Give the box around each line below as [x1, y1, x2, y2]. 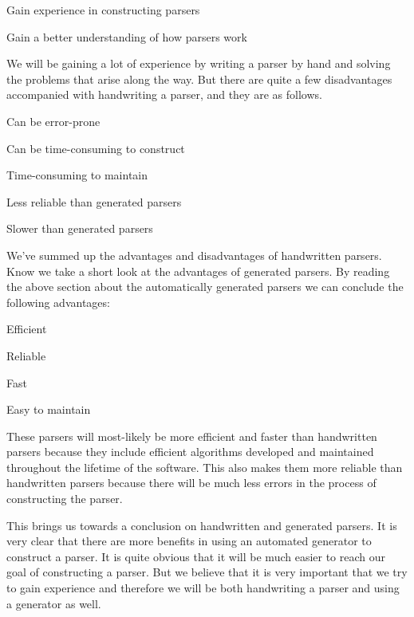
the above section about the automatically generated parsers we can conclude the [6, 278, 404, 295]
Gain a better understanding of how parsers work [6, 28, 247, 45]
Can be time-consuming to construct [6, 140, 185, 156]
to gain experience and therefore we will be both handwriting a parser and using [6, 580, 400, 596]
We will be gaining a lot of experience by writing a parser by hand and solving [6, 55, 391, 72]
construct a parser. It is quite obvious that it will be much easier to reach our [6, 548, 386, 564]
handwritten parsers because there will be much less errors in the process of [6, 474, 377, 491]
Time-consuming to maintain [6, 167, 148, 183]
